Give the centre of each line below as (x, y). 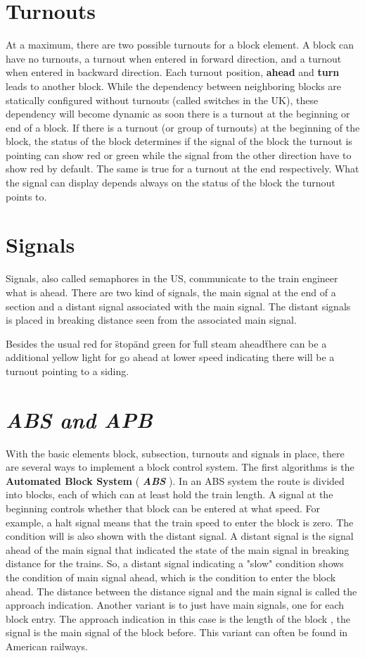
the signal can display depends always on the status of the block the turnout (171, 183)
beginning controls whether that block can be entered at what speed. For (163, 508)
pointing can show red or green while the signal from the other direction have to (179, 154)
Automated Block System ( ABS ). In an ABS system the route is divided (175, 480)
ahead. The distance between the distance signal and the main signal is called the (181, 591)
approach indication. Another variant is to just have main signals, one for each (175, 605)
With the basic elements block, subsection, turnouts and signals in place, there (175, 453)
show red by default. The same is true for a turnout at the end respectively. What (182, 169)
